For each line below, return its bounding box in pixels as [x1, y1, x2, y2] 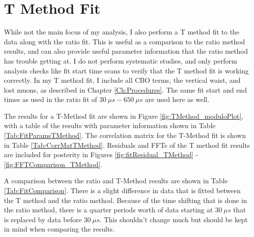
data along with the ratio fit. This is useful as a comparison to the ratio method [4, 36, 245, 46]
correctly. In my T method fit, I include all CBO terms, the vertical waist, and [4, 75, 241, 85]
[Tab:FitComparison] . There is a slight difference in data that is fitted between [4, 185, 241, 196]
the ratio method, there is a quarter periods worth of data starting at [4, 204, 213, 215]
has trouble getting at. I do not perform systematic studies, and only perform [4, 55, 237, 66]
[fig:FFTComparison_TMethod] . [4, 159, 103, 169]
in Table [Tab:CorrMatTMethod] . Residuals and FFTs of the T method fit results [4, 139, 250, 150]
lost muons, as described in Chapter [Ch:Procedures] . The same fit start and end [4, 84, 247, 95]
